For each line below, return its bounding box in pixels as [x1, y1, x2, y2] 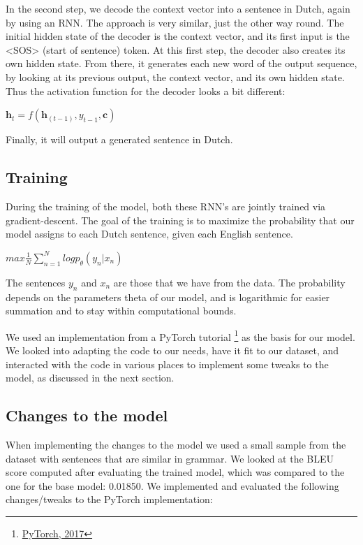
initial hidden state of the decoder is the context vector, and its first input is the [6, 29, 350, 43]
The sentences [6, 275, 66, 289]
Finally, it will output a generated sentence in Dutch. [6, 132, 233, 147]
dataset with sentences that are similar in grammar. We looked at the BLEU [6, 451, 334, 465]
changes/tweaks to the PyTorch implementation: [6, 492, 213, 507]
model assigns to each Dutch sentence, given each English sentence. [6, 226, 293, 241]
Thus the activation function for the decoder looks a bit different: [6, 83, 286, 98]
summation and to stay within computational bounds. [6, 303, 237, 318]
